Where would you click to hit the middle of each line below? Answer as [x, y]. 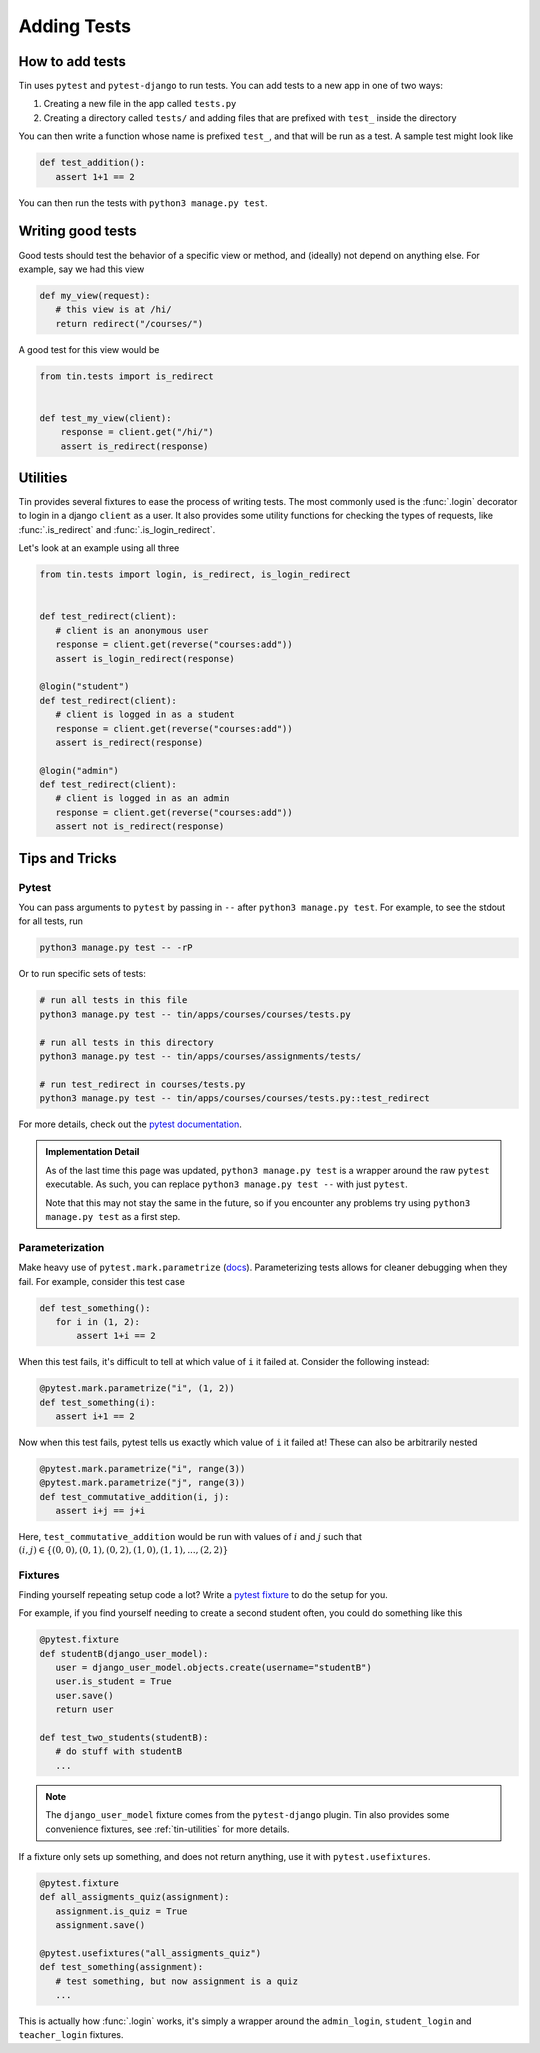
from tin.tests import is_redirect [126, 376]
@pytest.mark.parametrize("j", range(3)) [142, 1483]
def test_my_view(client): [105, 418]
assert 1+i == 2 [116, 1336]
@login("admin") [79, 770]
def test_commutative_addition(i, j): [134, 1496]
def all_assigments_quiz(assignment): [134, 1897]
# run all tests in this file [113, 1000]
